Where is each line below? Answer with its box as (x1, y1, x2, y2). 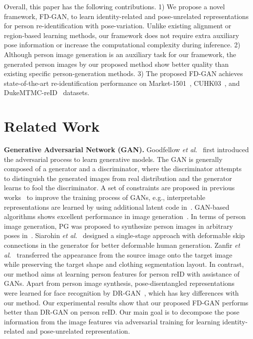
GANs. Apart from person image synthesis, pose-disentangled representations (4, 278, 235, 288)
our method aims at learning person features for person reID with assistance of (4, 268, 240, 279)
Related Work (4, 116, 100, 136)
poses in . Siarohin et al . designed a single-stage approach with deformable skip (4, 230, 245, 240)
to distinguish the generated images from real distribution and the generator (4, 173, 232, 183)
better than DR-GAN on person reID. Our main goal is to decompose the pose (4, 307, 239, 317)
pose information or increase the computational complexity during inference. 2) (4, 40, 240, 50)
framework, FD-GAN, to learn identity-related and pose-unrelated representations (4, 11, 249, 21)
